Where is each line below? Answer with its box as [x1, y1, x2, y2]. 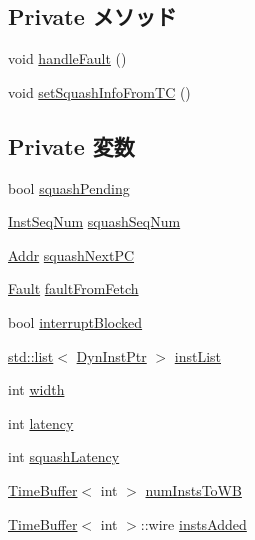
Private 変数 [8, 130, 135, 161]
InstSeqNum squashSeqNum [8, 211, 181, 232]
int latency [8, 412, 74, 433]
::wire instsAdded [140, 513, 247, 534]
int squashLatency [8, 446, 120, 467]
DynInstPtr [76, 345, 147, 366]
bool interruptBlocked [8, 311, 143, 332]
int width [8, 379, 65, 400]
